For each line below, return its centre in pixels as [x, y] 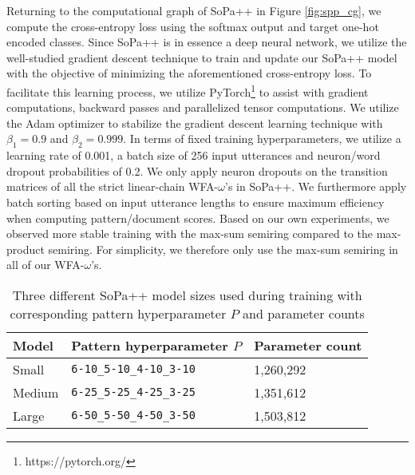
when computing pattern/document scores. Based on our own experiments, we [198, 218]
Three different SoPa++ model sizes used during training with [187, 295]
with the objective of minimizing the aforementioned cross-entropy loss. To [189, 73]
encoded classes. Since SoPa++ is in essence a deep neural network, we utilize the [207, 42]
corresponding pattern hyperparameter [118, 313]
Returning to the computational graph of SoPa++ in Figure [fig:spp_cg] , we [194, 10]
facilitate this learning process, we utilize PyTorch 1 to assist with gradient [188, 90]
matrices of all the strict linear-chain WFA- [113, 186]
